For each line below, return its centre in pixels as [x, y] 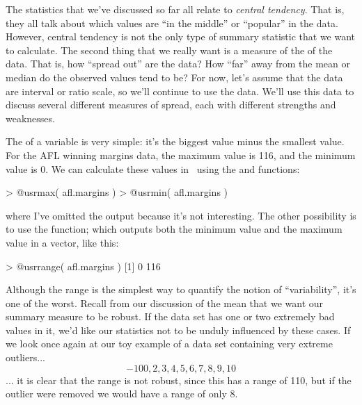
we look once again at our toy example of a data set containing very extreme [169, 344]
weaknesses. [30, 118]
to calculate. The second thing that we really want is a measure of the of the [169, 50]
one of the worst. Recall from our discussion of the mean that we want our [165, 303]
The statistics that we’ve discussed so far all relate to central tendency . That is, [175, 9]
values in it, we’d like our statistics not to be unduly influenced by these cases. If [178, 330]
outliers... [25, 357]
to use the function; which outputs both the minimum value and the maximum [174, 229]
